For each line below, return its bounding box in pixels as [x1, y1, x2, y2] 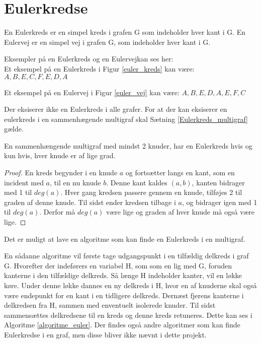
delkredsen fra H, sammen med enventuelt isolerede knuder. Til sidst [4, 300, 216, 310]
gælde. [4, 123, 24, 134]
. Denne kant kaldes [106, 177, 167, 187]
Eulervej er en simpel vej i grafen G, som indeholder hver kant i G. [4, 36, 211, 47]
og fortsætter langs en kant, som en [125, 167, 235, 178]
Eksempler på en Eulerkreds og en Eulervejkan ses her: [4, 53, 173, 64]
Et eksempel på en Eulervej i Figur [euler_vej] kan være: [4, 87, 180, 97]
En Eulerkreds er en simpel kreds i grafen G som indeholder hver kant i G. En [4, 27, 246, 37]
